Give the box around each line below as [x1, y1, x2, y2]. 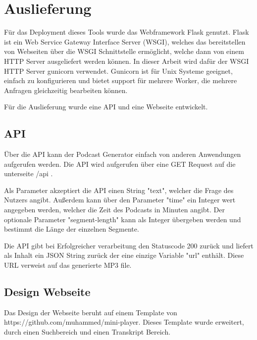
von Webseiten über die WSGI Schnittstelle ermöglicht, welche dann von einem [4, 46, 244, 56]
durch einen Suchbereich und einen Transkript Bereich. [4, 327, 171, 337]
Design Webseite [4, 284, 91, 299]
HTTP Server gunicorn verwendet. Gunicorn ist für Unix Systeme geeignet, [4, 65, 233, 76]
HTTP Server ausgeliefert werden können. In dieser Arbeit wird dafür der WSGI [4, 55, 249, 66]
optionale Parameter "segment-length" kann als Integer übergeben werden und [4, 214, 241, 224]
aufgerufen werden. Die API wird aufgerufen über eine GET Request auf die [4, 158, 236, 169]
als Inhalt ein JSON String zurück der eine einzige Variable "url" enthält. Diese [4, 250, 244, 260]
